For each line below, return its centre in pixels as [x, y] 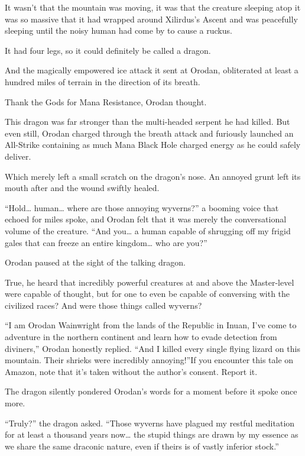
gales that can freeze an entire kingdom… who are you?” [106, 242]
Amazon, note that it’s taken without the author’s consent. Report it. [131, 371]
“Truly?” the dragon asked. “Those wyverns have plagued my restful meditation [150, 423]
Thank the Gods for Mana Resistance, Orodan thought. [106, 101]
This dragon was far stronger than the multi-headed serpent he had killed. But [147, 122]
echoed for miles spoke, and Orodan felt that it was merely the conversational [146, 219]
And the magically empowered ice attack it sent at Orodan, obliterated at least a [152, 70]
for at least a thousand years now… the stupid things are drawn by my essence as [152, 434]
